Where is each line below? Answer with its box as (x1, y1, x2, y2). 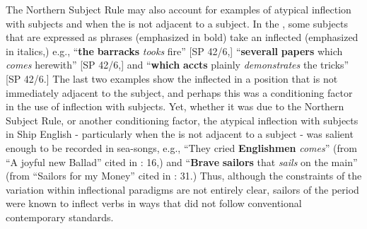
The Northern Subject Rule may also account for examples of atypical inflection (6, 2, 351, 16)
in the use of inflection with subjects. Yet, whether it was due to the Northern (6, 99, 344, 114)
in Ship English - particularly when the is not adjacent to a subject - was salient (6, 127, 354, 141)
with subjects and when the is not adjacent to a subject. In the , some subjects (6, 16, 348, 30)
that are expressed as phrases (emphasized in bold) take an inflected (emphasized (6, 30, 359, 45)
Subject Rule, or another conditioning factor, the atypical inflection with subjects (6, 112, 359, 127)
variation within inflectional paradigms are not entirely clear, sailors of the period (6, 182, 359, 196)
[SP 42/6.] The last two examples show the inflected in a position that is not (6, 71, 338, 86)
